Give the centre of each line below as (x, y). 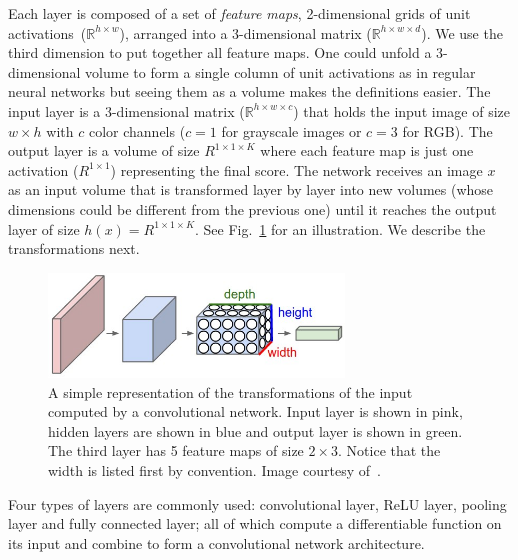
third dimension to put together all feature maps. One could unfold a (220, 52)
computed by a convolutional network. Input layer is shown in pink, (255, 411)
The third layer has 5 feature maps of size (176, 450)
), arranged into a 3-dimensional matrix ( (245, 32)
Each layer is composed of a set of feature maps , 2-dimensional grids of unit (239, 13)
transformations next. (74, 248)
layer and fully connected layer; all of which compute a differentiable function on (255, 523)
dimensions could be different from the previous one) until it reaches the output (252, 208)
